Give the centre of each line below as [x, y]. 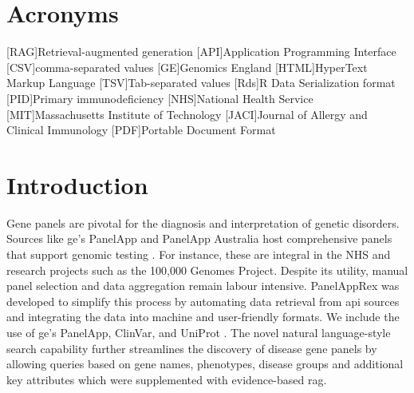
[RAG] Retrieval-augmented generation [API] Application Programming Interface [201, 52]
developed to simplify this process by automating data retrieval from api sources [203, 301]
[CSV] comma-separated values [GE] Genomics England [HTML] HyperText [187, 67]
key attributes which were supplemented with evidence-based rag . [167, 379]
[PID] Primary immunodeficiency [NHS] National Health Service [160, 98]
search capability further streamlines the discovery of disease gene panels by [192, 348]
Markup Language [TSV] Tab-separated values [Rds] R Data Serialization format [201, 83]
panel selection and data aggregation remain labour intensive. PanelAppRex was [203, 286]
